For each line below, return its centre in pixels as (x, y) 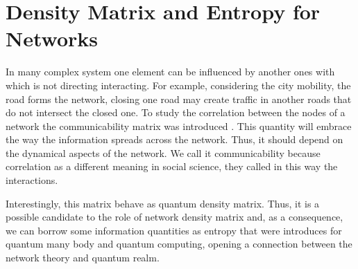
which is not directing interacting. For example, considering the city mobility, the (178, 85)
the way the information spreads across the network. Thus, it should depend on (174, 139)
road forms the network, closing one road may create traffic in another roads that (179, 99)
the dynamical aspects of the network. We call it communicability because (163, 152)
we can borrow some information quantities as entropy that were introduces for (174, 230)
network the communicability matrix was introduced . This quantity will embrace (179, 126)
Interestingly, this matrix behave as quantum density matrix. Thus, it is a (163, 203)
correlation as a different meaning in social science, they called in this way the (172, 166)
